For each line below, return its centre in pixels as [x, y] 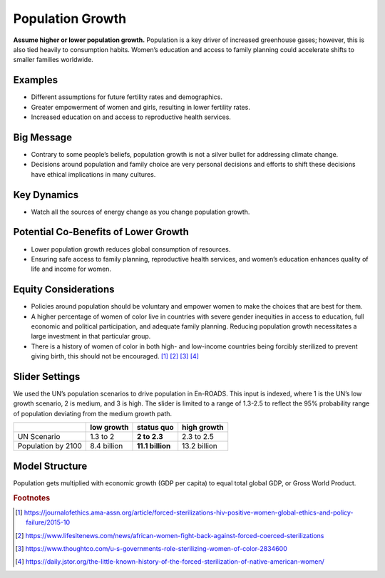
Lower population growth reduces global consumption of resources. [131, 249]
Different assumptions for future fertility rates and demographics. [127, 97]
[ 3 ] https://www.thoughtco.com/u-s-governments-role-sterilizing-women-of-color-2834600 [152, 548]
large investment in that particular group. [91, 336]
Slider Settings [47, 377]
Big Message [43, 137]
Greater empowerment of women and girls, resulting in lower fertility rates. [141, 107]
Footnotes [32, 497]
